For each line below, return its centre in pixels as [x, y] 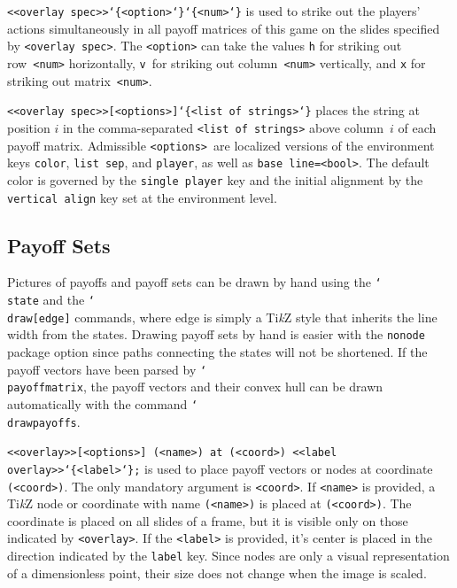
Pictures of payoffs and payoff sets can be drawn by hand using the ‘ [194, 282]
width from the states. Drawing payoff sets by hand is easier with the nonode [216, 334]
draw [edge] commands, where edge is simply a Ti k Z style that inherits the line [222, 317]
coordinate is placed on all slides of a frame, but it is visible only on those [208, 520]
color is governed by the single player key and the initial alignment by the [215, 179]
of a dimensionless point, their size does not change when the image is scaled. [217, 573]
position [29, 127]
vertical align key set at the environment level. [142, 197]
